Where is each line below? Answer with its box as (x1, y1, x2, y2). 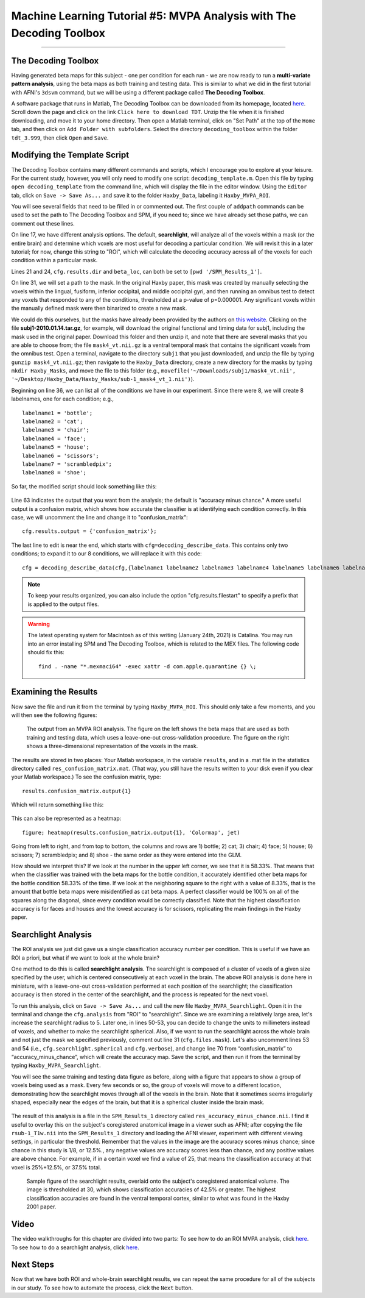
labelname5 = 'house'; (22, 444, 90, 451)
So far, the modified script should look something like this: (11, 482, 157, 490)
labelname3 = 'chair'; (22, 427, 90, 433)
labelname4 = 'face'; (22, 435, 86, 442)
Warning (27, 621, 50, 628)
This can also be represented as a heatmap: (11, 815, 122, 822)
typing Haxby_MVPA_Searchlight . (11, 1061, 101, 1069)
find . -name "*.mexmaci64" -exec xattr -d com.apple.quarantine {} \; (38, 663, 257, 670)
